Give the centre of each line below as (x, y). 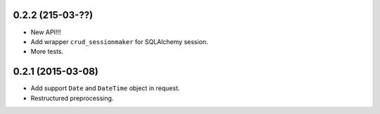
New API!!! (46, 32)
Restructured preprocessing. (72, 98)
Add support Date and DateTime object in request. (105, 88)
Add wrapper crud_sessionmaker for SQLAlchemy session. (119, 41)
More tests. (47, 52)
